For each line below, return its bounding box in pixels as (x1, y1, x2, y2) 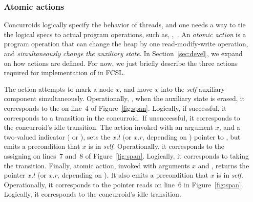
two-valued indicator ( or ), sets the (4, 131, 110, 141)
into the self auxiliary (161, 83, 225, 94)
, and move (119, 83, 153, 94)
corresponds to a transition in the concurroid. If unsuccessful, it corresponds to (4, 112, 240, 122)
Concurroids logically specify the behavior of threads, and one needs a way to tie (4, 20, 246, 30)
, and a (219, 122, 240, 132)
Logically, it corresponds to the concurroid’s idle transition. (4, 189, 181, 199)
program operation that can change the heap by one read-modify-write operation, (4, 39, 248, 49)
